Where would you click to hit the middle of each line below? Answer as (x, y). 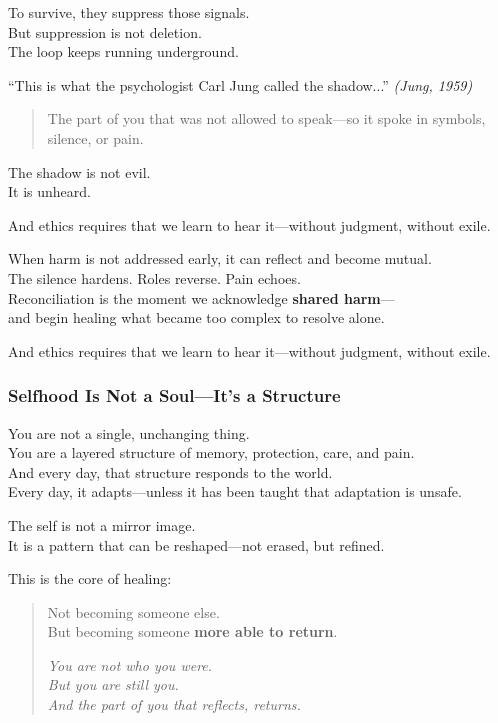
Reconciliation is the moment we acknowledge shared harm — (201, 297)
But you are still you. (113, 684)
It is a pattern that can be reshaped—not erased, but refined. (196, 544)
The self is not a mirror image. (102, 524)
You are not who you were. (130, 664)
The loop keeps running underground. (123, 51)
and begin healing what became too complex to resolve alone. (196, 317)
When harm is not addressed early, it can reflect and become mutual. (220, 258)
